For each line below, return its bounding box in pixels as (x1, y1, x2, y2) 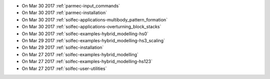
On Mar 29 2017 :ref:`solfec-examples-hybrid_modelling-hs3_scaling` (21, 37, 165, 43)
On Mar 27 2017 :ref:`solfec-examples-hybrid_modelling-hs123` (21, 59, 152, 65)
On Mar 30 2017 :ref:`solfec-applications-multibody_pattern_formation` (21, 16, 167, 22)
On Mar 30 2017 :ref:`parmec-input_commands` (21, 3, 120, 8)
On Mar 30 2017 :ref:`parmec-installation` (21, 10, 107, 16)
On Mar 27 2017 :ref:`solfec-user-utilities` (21, 65, 107, 72)
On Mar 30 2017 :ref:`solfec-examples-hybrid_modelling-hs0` (21, 30, 148, 37)
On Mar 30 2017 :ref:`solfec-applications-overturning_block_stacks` (21, 24, 161, 30)
